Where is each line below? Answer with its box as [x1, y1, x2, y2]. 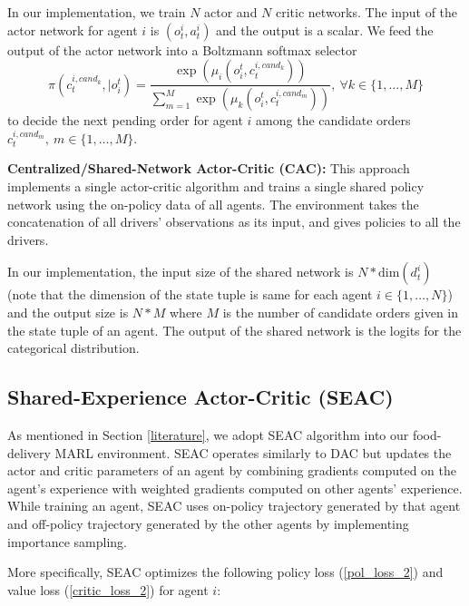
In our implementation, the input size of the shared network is [7, 262, 354, 281]
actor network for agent [7, 20, 138, 39]
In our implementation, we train [7, 3, 186, 21]
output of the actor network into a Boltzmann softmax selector [7, 40, 357, 59]
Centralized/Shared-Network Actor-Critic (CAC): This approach [7, 159, 410, 178]
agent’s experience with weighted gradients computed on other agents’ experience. [7, 478, 463, 497]
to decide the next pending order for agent [7, 111, 243, 130]
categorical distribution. [7, 338, 140, 357]
